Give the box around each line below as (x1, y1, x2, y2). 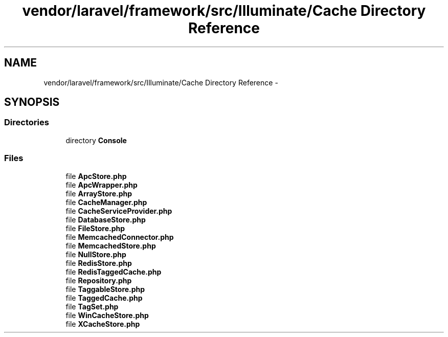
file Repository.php (65, 276, 132, 285)
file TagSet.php (65, 302, 119, 311)
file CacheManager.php (65, 197, 147, 207)
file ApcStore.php (65, 171, 127, 181)
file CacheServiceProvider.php (65, 206, 172, 215)
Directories (4, 117, 49, 128)
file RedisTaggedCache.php (65, 267, 162, 276)
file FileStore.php (65, 223, 125, 233)
